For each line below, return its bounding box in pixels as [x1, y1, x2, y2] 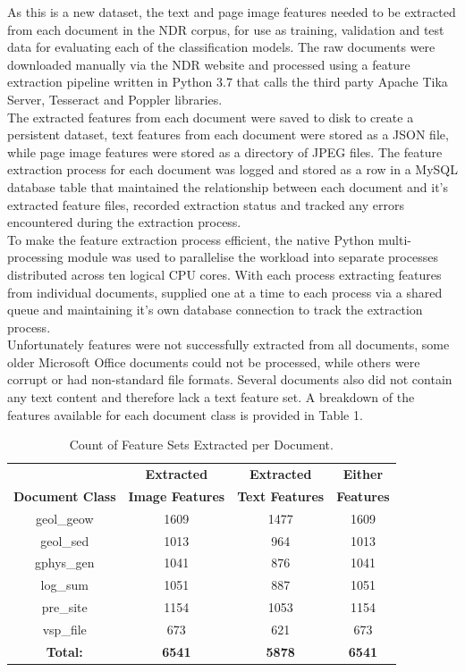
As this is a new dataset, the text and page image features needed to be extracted [7, 3, 456, 21]
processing [7, 248, 63, 266]
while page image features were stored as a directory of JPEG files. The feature [7, 142, 443, 161]
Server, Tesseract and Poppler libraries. [7, 89, 223, 108]
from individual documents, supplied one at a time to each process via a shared [7, 282, 443, 301]
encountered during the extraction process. [7, 213, 241, 231]
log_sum [40, 575, 89, 594]
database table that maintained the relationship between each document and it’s [7, 177, 448, 196]
